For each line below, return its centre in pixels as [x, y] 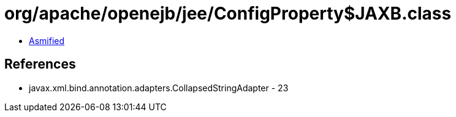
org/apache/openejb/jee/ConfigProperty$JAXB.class [228, 13]
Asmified [47, 40]
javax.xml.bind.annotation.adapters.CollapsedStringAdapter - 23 [159, 88]
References [40, 64]
